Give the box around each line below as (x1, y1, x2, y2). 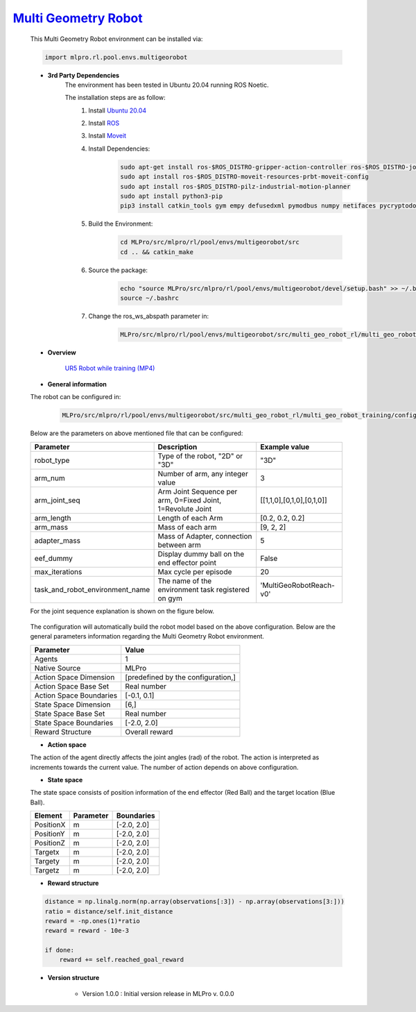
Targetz (34, 866, 60, 875)
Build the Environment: (88, 219, 153, 228)
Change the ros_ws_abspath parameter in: (88, 312, 209, 321)
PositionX (34, 820, 66, 829)
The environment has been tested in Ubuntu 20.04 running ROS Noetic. (64, 81, 269, 89)
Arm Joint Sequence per (157, 487, 238, 496)
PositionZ (34, 838, 65, 848)
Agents (34, 654, 58, 664)
